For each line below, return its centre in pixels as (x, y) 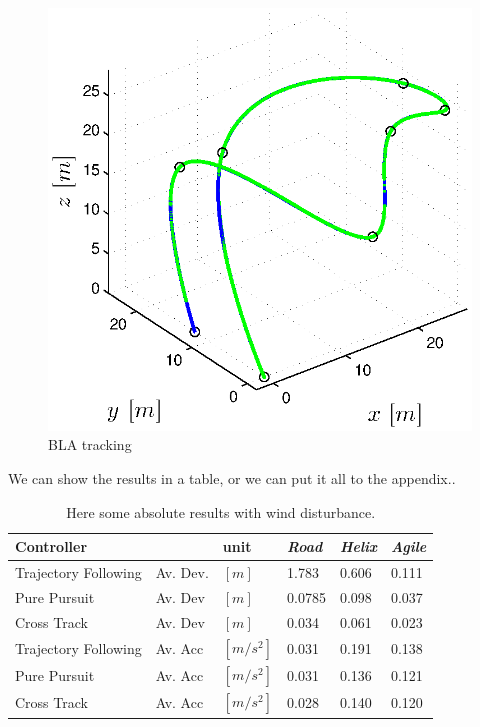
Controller (51, 546)
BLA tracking (90, 444)
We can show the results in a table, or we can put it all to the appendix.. (232, 478)
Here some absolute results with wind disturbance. (221, 511)
